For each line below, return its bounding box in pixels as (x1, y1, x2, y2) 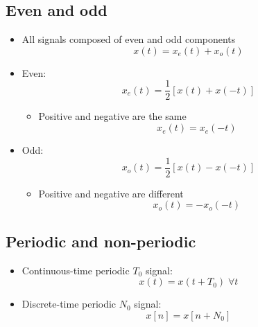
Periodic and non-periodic (6, 230, 196, 251)
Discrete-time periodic (21, 297, 117, 311)
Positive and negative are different (38, 186, 184, 200)
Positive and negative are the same (38, 109, 187, 123)
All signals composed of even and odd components (21, 32, 236, 46)
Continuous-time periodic (21, 263, 130, 277)
